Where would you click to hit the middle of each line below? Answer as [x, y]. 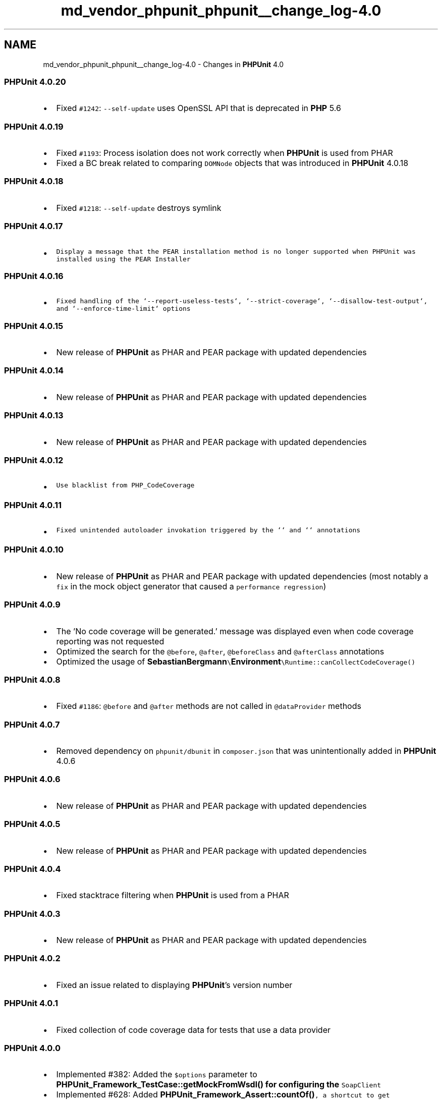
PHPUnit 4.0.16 [34, 276]
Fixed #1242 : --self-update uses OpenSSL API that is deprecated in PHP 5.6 [199, 108]
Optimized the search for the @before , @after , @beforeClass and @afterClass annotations [220, 651]
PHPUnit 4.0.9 [32, 605]
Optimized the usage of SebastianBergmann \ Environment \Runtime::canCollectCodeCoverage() [236, 661]
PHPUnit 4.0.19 [34, 126]
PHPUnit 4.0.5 [32, 824]
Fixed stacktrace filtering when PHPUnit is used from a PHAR [173, 895]
